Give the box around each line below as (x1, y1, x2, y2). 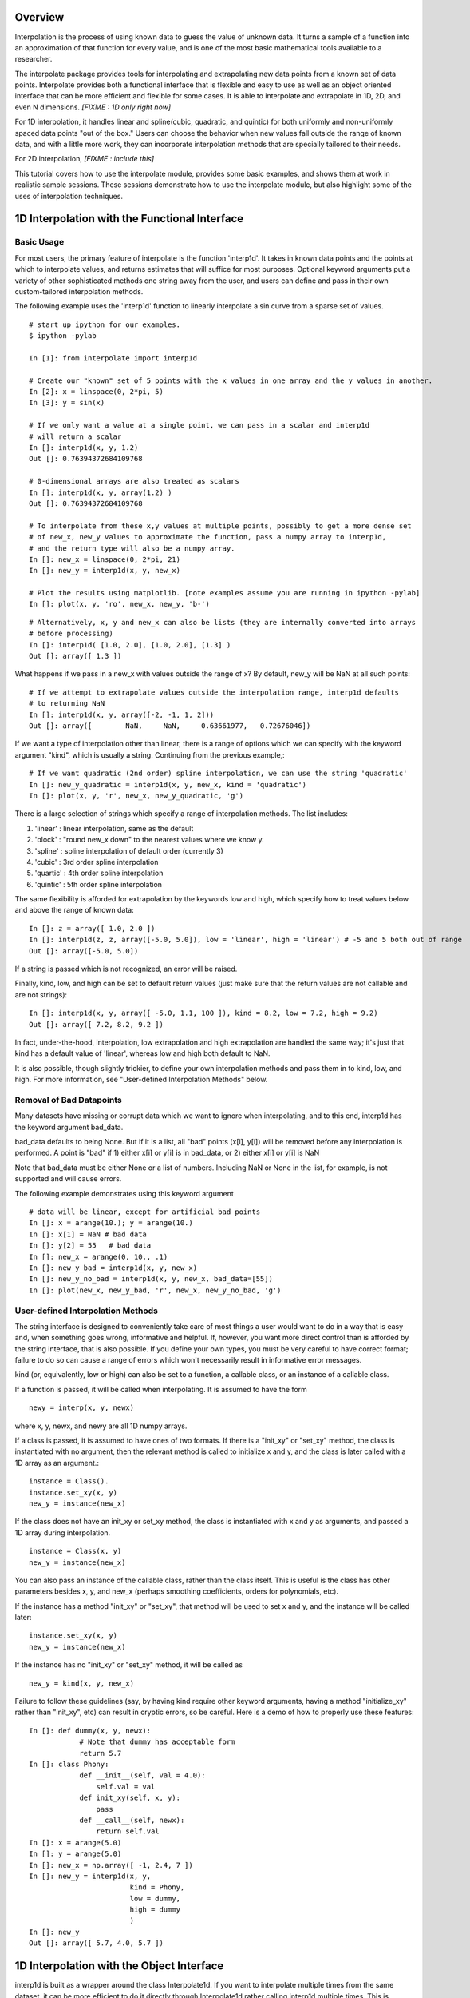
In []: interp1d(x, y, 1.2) (29, 444, 139, 452)
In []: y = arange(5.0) (29, 1849, 122, 1858)
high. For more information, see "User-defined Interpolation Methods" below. (14, 1075, 268, 1085)
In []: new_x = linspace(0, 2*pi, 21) (29, 555, 181, 563)
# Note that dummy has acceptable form (79, 1737, 235, 1746)
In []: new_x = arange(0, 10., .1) (29, 1252, 168, 1261)
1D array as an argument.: (14, 1458, 100, 1467)
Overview (14, 10, 65, 24)
